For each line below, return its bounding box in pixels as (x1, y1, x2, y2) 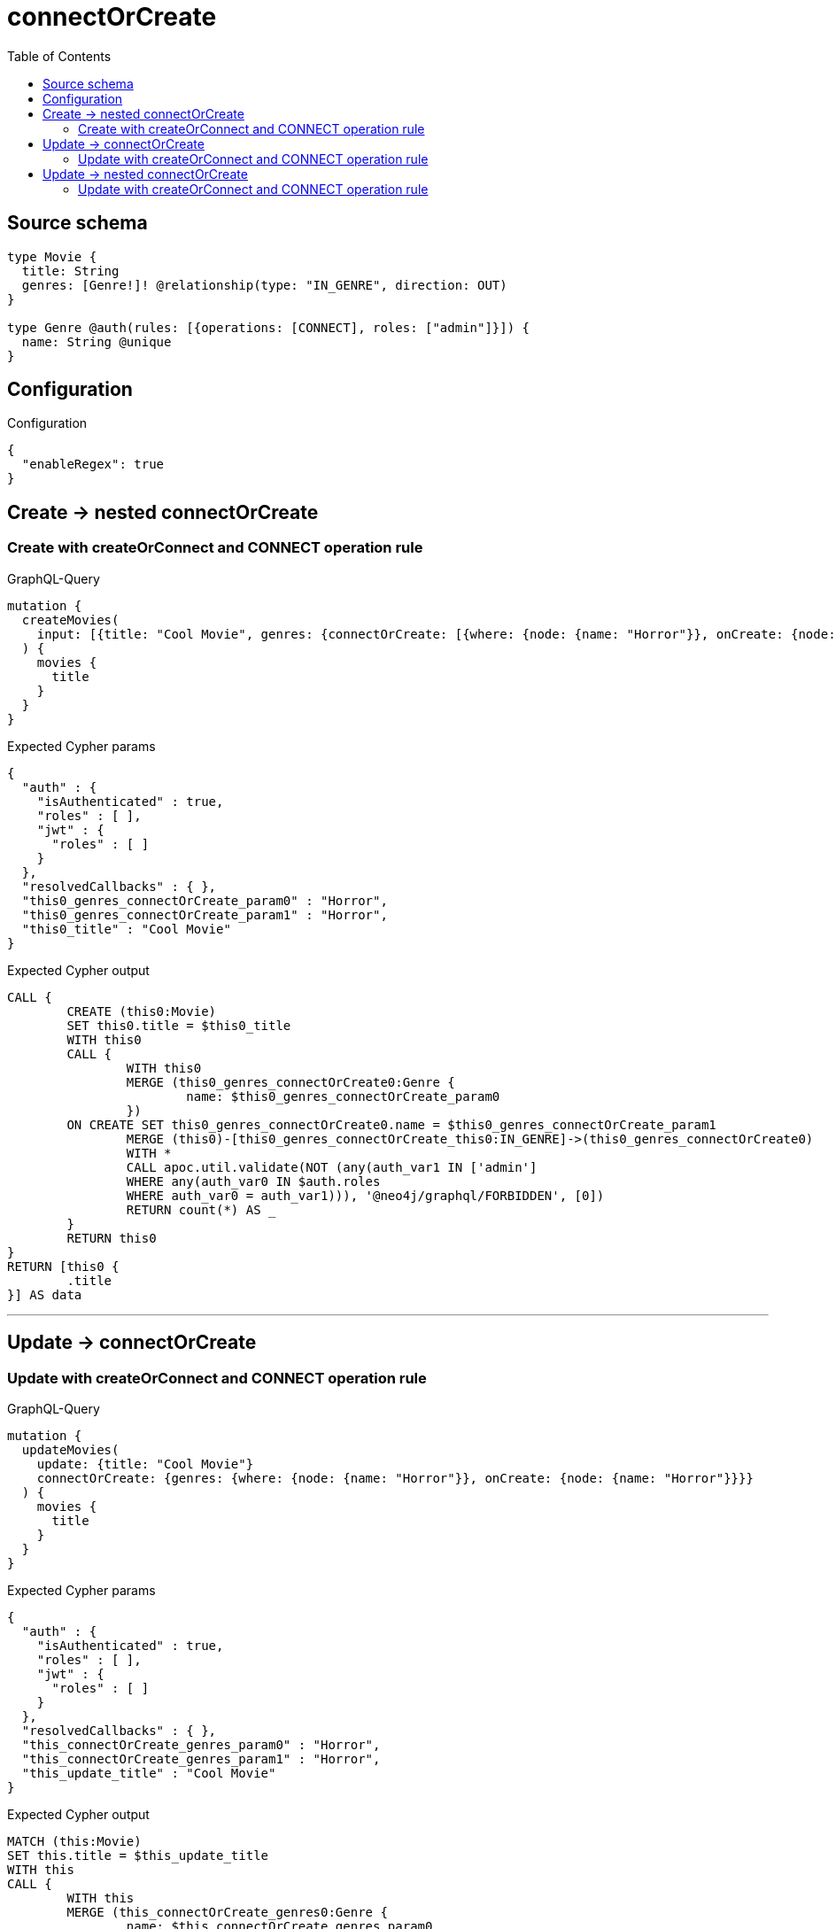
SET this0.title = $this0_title (66, 1018, 291, 1033)
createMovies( (21, 612, 120, 627)
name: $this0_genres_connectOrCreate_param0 (186, 1088, 500, 1104)
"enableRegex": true (21, 457, 165, 472)
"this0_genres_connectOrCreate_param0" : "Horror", (21, 893, 388, 908)
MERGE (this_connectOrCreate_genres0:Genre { (66, 1904, 388, 1919)
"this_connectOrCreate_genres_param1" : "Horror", (21, 1751, 381, 1766)
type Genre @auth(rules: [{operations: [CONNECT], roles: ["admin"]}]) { (7, 320, 530, 335)
